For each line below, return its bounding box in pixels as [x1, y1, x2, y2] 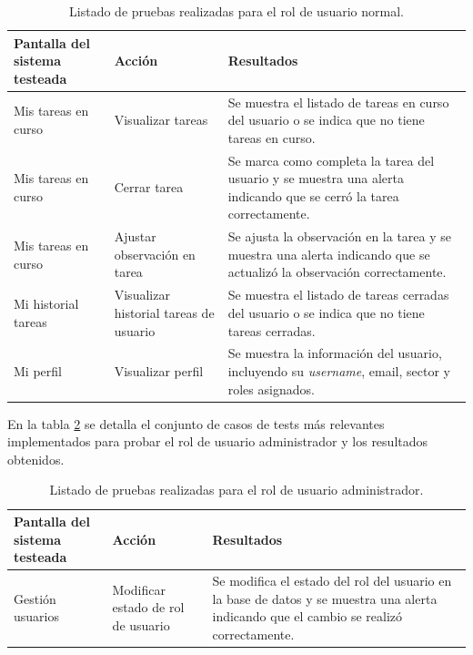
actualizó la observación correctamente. [227, 262, 447, 281]
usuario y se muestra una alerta [227, 169, 404, 188]
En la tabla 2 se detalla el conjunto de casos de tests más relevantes [7, 414, 385, 433]
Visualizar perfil [114, 361, 204, 380]
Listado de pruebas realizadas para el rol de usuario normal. [69, 2, 404, 20]
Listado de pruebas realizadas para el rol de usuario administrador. [49, 480, 424, 499]
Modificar [112, 579, 166, 599]
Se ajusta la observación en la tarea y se [227, 227, 451, 246]
